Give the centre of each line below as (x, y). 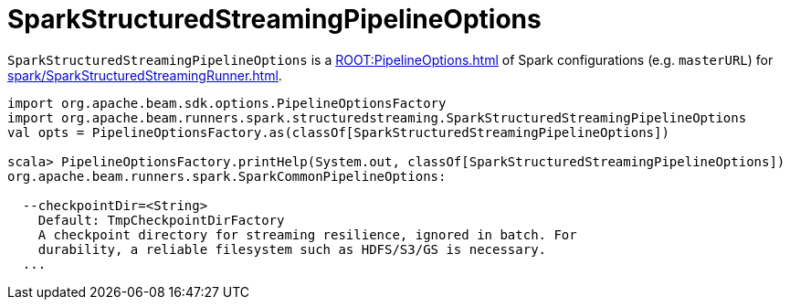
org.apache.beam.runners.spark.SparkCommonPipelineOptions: (227, 176)
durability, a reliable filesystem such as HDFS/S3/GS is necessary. (292, 249)
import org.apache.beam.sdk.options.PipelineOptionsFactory (227, 103)
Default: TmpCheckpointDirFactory (161, 220)
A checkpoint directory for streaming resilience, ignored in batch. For (307, 234)
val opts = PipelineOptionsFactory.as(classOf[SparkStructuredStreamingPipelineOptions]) (338, 132)
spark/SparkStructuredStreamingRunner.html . (145, 75)
